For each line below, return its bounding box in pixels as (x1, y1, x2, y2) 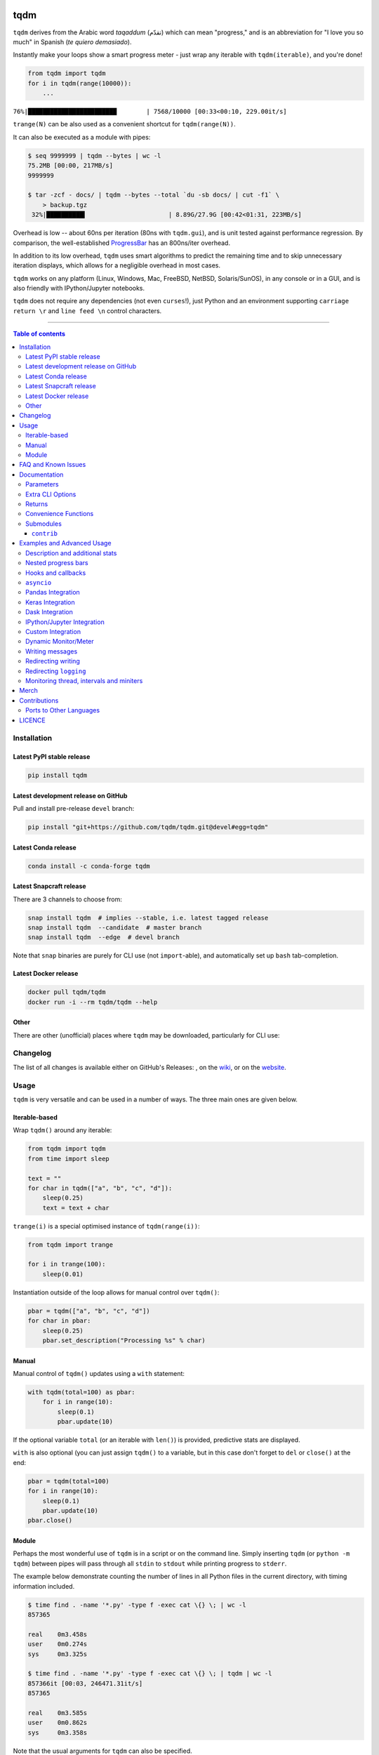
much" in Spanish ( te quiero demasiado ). (13, 37, 132, 46)
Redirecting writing (25, 657, 80, 665)
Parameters (25, 480, 59, 489)
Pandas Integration (25, 588, 80, 597)
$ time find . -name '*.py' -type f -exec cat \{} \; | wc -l (27, 1601, 246, 1609)
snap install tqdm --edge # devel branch (27, 934, 180, 941)
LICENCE (19, 716, 46, 724)
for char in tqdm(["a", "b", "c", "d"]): (27, 1184, 173, 1192)
